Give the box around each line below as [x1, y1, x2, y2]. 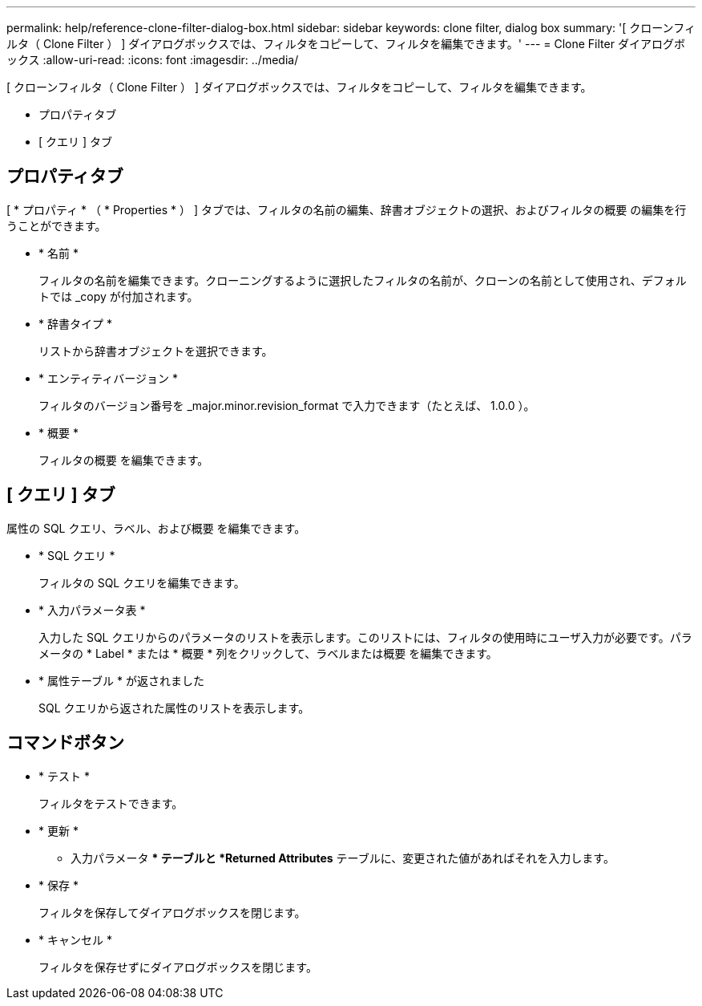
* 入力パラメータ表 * [38, 602, 146, 617]
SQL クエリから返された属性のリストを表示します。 [38, 700, 310, 715]
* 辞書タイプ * [38, 316, 112, 331]
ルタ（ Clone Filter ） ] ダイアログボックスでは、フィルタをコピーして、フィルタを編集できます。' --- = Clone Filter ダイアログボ [6, 37, 685, 51]
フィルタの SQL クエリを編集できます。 [38, 575, 245, 590]
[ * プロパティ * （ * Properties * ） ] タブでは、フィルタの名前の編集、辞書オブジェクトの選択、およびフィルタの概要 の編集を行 [6, 202, 687, 217]
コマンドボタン [6, 732, 124, 753]
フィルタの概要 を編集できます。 [38, 452, 209, 467]
